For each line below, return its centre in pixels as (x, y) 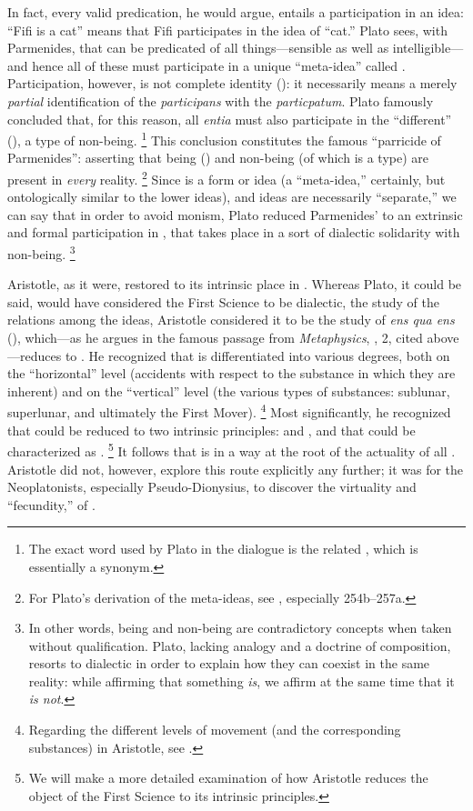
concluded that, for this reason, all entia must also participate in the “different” (230, 119)
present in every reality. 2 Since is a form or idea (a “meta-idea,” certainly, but (226, 178)
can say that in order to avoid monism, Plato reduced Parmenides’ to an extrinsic (235, 214)
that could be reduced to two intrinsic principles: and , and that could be (211, 430)
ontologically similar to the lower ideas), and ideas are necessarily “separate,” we (232, 197)
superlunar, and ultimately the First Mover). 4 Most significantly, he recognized (229, 411)
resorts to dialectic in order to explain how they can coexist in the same (229, 663)
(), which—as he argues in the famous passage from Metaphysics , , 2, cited (215, 338)
